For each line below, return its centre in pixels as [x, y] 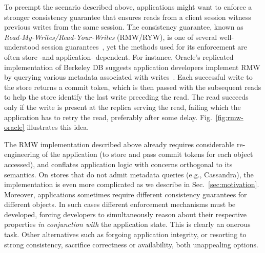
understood [22, 47]
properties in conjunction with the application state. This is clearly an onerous [127, 224]
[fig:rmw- [229, 117]
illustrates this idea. [58, 127]
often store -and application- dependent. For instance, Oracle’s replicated [119, 56]
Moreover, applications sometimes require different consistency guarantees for [126, 194]
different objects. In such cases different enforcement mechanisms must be [120, 204]
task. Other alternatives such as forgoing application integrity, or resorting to [125, 234]
